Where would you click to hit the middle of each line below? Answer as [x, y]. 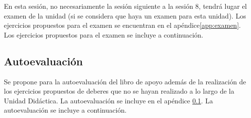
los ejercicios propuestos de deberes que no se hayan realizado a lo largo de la [119, 91]
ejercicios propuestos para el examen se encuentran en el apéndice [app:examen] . [122, 25]
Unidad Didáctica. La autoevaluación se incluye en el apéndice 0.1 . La [108, 100]
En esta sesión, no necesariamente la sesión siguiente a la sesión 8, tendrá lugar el [125, 6]
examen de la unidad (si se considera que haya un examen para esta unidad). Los [125, 15]
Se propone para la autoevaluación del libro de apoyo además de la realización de [125, 81]
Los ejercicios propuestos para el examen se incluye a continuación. [104, 34]
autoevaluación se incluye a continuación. [65, 110]
